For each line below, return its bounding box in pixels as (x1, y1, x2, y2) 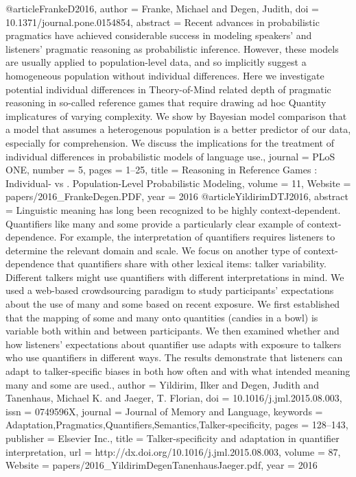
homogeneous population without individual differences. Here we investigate (5, 68, 324, 82)
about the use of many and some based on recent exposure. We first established (5, 297, 340, 311)
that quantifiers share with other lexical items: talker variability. (57, 256, 327, 271)
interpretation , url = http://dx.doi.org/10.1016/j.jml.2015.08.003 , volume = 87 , (5, 444, 341, 458)
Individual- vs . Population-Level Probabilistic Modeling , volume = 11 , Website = (5, 175, 351, 190)
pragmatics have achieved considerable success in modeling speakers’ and (5, 28, 312, 42)
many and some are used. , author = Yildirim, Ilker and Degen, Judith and (5, 377, 319, 391)
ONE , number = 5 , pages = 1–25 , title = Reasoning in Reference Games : (5, 162, 318, 177)
